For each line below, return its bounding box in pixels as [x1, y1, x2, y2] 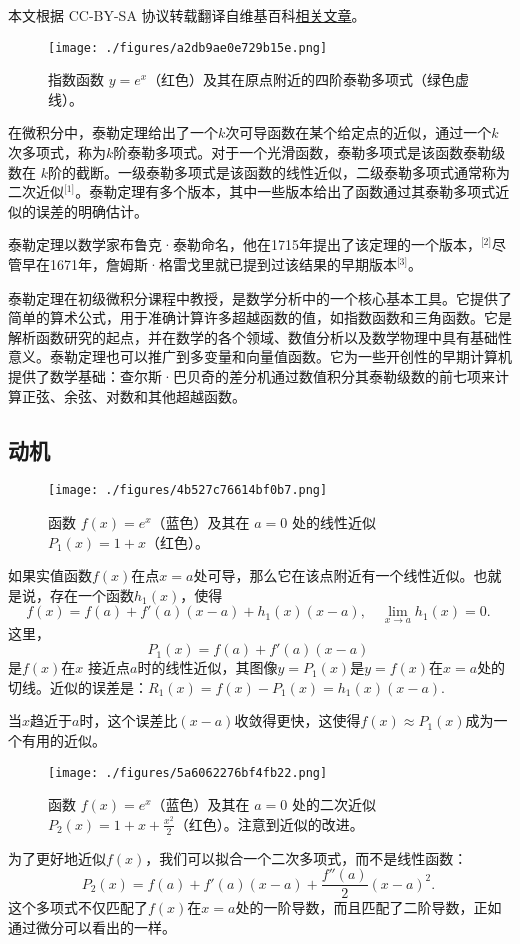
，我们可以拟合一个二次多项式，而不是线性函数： [145, 847, 468, 868]
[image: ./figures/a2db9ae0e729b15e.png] [48, 40, 328, 55]
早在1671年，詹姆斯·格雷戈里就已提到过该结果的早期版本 [21, 254, 397, 274]
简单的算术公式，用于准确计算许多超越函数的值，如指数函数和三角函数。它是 [8, 307, 512, 328]
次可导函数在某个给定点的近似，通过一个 [225, 122, 492, 143]
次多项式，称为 [8, 142, 106, 163]
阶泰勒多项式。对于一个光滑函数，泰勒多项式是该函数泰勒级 [113, 142, 506, 163]
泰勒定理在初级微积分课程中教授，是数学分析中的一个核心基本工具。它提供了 [8, 287, 512, 308]
